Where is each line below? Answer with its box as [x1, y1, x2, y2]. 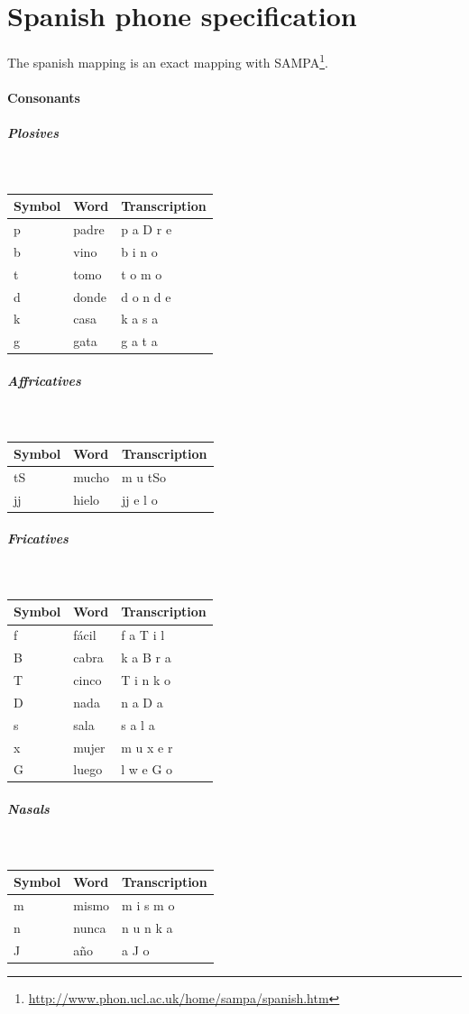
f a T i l [121, 626, 165, 644]
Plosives [7, 123, 59, 142]
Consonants [7, 87, 80, 106]
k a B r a [121, 648, 171, 667]
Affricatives [7, 370, 81, 389]
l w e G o [121, 760, 173, 779]
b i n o [121, 242, 158, 260]
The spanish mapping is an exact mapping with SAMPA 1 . [7, 50, 328, 71]
